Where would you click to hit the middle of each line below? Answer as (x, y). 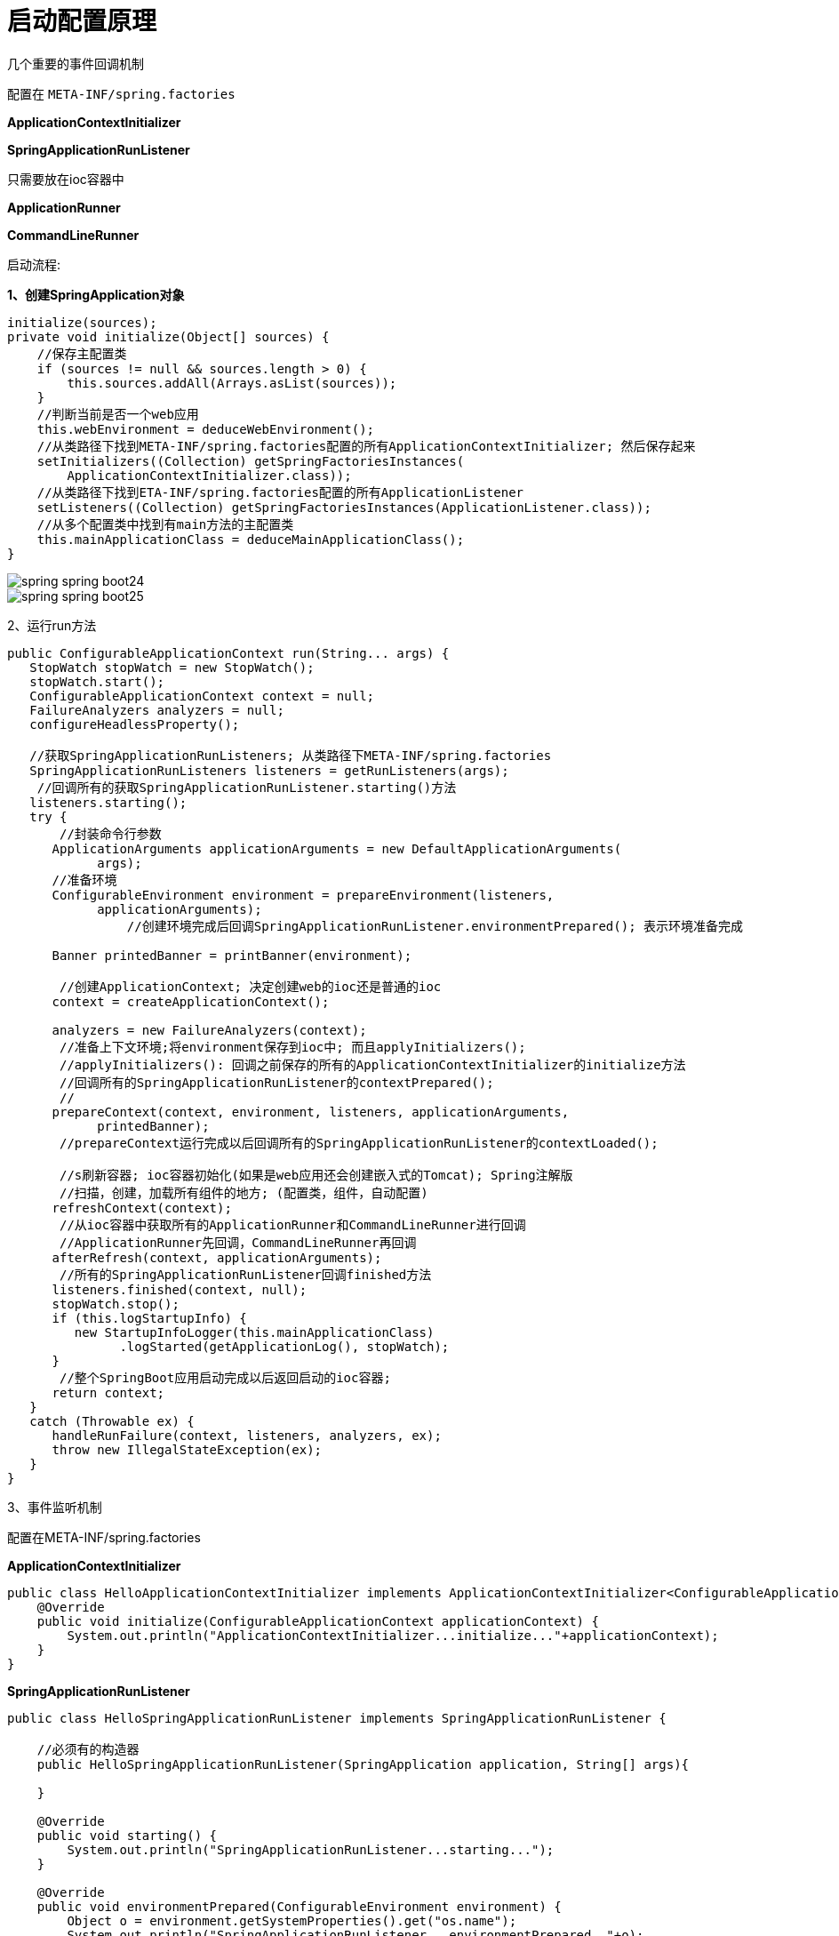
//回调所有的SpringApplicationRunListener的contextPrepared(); (277, 1082)
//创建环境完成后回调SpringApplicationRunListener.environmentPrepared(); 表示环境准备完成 (435, 926)
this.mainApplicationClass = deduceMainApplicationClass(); (251, 539)
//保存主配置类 (82, 353)
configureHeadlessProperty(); (135, 724)
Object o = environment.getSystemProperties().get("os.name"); (292, 1920)
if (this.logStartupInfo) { (149, 1318)
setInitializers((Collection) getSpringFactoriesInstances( (251, 461)
